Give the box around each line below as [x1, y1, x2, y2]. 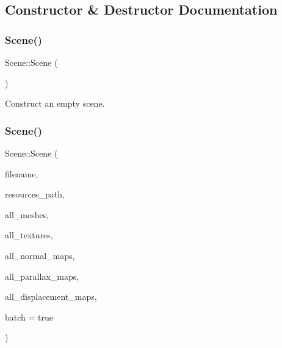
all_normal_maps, [5, 249, 75, 261]
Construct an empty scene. [5, 97, 105, 110]
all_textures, [5, 229, 53, 241]
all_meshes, [5, 208, 49, 221]
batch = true [5, 310, 53, 323]
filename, [5, 167, 38, 180]
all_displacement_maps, [5, 290, 97, 303]
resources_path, [5, 188, 65, 201]
